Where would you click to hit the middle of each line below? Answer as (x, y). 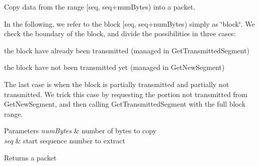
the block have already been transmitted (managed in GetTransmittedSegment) (127, 50)
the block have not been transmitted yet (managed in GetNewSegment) (114, 67)
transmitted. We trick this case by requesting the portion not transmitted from (126, 94)
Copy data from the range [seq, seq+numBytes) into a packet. (100, 7)
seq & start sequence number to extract (65, 140)
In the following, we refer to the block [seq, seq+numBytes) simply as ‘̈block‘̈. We (129, 23)
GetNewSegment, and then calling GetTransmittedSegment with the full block (125, 104)
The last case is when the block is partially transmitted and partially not (117, 84)
